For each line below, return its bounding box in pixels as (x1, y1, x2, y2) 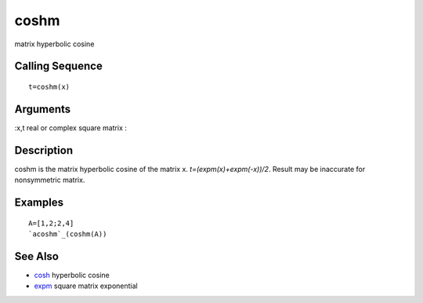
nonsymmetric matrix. (14, 175, 85, 184)
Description (14, 144, 74, 157)
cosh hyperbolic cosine (34, 270, 110, 279)
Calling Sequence (14, 60, 103, 73)
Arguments (14, 102, 71, 115)
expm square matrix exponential (34, 281, 138, 290)
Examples (14, 195, 64, 209)
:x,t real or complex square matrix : (14, 122, 127, 133)
